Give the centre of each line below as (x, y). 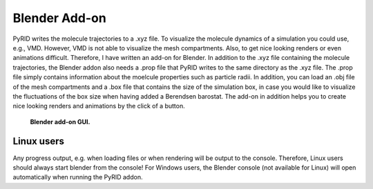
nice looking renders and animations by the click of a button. (99, 106)
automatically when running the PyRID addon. (78, 177)
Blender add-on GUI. (60, 121)
